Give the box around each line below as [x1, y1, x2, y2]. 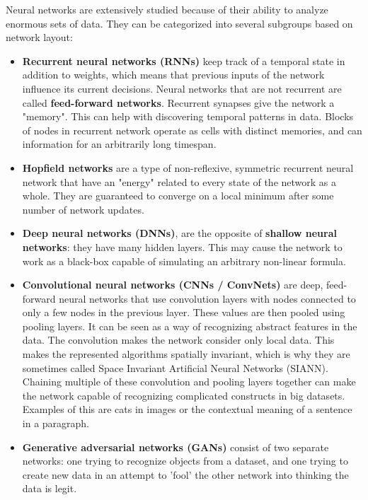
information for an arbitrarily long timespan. [22, 136, 217, 151]
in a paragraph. [22, 416, 90, 431]
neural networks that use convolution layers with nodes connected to [59, 291, 356, 306]
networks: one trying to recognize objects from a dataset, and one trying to [22, 453, 348, 468]
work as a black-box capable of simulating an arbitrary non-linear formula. [22, 253, 346, 268]
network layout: [6, 30, 73, 45]
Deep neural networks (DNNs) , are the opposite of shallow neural [22, 226, 337, 240]
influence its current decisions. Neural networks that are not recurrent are [22, 81, 342, 95]
